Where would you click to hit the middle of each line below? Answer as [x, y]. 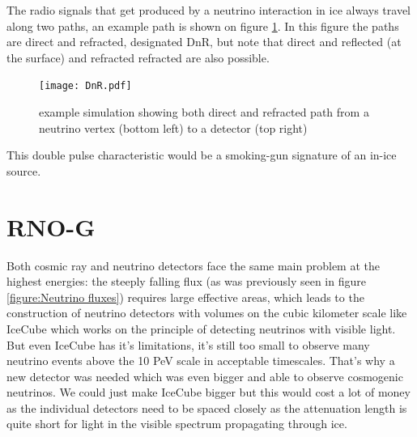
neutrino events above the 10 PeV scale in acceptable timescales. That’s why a [201, 361]
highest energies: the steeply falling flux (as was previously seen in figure [186, 281]
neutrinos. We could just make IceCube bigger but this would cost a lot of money [208, 392]
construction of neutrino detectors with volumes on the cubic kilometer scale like [207, 313]
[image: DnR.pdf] [85, 86]
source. [24, 170]
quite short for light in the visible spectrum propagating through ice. [177, 424]
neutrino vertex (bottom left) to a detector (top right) [173, 127]
